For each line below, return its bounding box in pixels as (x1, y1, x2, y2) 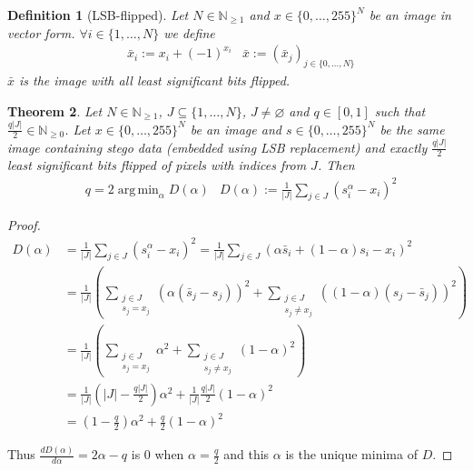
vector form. (7, 23, 75, 42)
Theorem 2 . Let (7, 101, 103, 120)
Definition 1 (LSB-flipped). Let (7, 5, 189, 24)
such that (374, 101, 426, 120)
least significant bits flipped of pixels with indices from (7, 155, 307, 175)
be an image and (190, 119, 281, 138)
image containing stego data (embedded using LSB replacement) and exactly (7, 137, 428, 156)
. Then (317, 155, 355, 175)
